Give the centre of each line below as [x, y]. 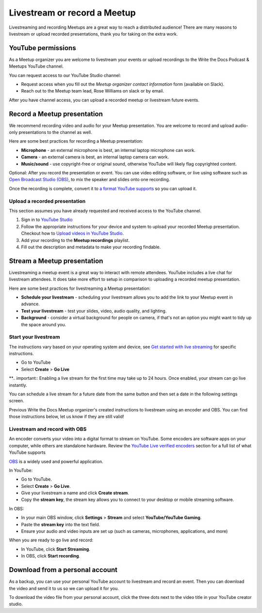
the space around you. [44, 324]
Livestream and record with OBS [48, 429]
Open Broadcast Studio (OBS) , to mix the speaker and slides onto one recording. [90, 180]
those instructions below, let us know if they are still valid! [66, 417]
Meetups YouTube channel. [36, 66]
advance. [30, 304]
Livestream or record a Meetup [72, 13]
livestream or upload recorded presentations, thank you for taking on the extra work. [93, 34]
